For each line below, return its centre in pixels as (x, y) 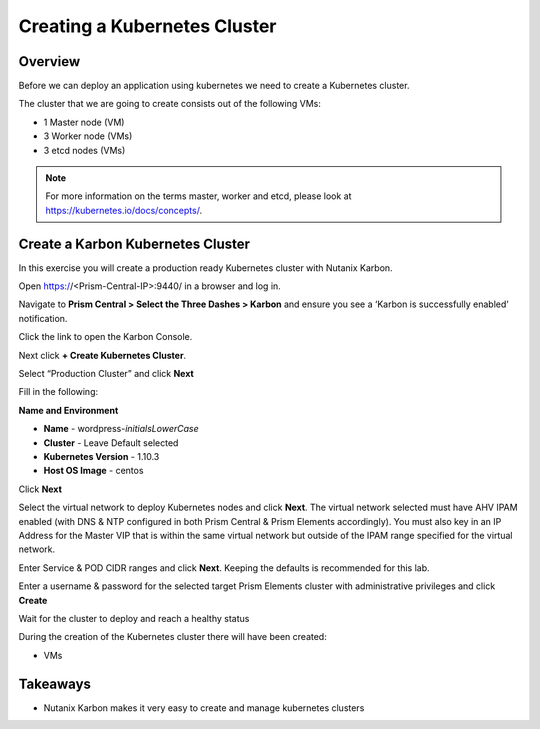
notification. (43, 318)
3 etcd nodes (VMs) (84, 150)
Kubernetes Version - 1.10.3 (101, 456)
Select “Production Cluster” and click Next (106, 374)
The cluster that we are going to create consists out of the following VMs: (170, 104)
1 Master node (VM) (84, 122)
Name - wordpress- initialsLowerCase (121, 429)
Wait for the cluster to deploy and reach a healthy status (134, 618)
